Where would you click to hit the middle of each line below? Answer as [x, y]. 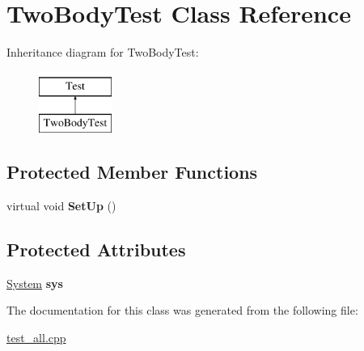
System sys [35, 283]
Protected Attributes [96, 250]
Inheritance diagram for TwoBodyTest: [103, 52]
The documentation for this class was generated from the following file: [182, 310]
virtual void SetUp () [61, 206]
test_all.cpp [36, 338]
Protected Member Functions [132, 172]
